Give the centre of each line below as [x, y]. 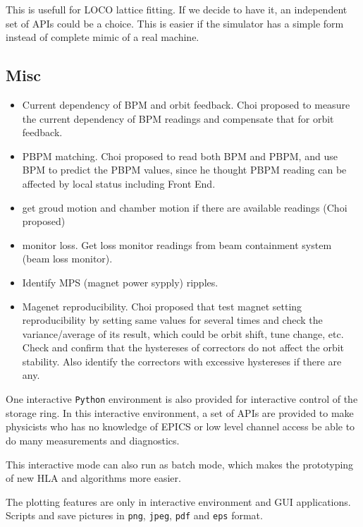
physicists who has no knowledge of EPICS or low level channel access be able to [180, 426]
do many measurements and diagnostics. [93, 440]
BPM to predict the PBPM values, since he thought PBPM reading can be [184, 170]
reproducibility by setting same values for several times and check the [172, 320]
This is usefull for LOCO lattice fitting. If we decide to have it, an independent [177, 9]
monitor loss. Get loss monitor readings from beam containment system [177, 244]
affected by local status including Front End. [119, 183]
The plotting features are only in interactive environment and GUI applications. [178, 501]
